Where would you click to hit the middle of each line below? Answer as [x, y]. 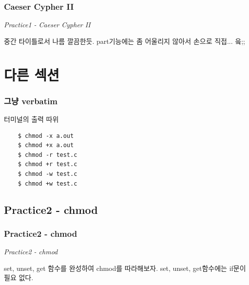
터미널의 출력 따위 [31, 119]
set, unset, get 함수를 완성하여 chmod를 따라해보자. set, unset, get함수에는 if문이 [125, 268]
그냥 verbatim [31, 101]
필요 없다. [19, 277]
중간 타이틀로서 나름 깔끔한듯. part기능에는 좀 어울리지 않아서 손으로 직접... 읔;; [124, 41]
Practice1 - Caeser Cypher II [47, 25]
